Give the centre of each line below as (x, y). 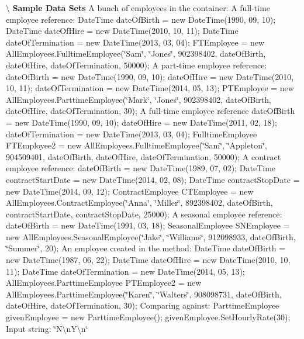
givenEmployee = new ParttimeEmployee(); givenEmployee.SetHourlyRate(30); (148, 317)
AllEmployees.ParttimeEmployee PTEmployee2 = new (104, 283)
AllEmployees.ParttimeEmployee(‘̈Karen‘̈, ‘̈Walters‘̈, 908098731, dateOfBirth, (144, 294)
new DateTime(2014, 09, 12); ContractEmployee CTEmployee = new (130, 191)
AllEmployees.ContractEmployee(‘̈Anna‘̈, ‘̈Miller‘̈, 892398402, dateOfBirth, (139, 203)
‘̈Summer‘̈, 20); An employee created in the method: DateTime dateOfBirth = (146, 248)
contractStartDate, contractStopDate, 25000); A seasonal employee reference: (144, 214)
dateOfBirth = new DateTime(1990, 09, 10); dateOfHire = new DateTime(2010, (150, 76)
